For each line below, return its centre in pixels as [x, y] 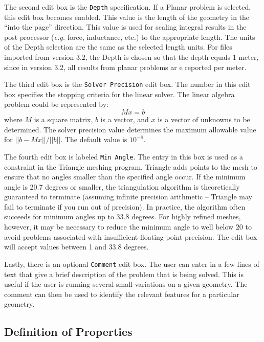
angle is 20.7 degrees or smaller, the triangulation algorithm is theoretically [122, 186]
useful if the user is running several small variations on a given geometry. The [126, 284]
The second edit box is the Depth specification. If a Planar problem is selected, [128, 7]
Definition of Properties [68, 332]
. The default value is [94, 139]
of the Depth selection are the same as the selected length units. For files [118, 47]
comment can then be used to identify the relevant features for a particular [122, 294]
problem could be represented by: [56, 104]
